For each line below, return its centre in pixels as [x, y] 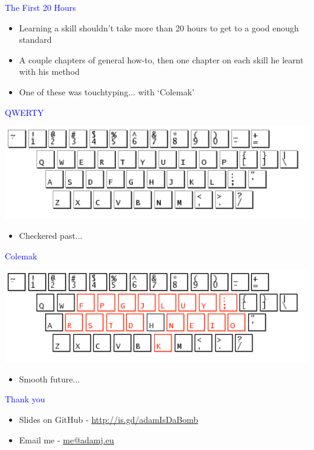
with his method [49, 71]
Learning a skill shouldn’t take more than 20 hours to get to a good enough [159, 27]
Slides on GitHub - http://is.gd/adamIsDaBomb [109, 420]
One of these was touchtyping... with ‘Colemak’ [107, 91]
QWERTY [24, 112]
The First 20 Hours [40, 7]
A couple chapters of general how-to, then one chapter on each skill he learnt [161, 59]
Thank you [25, 399]
